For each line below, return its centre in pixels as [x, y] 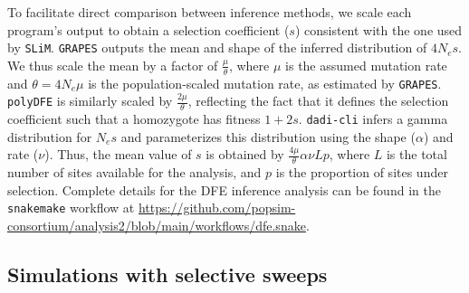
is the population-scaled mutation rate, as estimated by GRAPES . [265, 83]
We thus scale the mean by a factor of [113, 65]
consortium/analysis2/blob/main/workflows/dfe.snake [157, 226]
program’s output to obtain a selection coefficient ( [148, 29]
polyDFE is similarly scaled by [90, 101]
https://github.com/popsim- [217, 208]
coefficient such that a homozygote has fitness [134, 119]
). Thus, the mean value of [118, 154]
